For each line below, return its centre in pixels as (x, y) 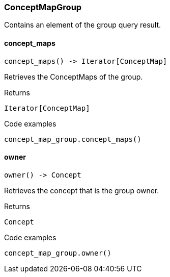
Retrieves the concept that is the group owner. (82, 190)
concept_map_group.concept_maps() (73, 139)
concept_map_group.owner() (58, 253)
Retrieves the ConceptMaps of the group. (74, 77)
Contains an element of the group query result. (83, 25)
